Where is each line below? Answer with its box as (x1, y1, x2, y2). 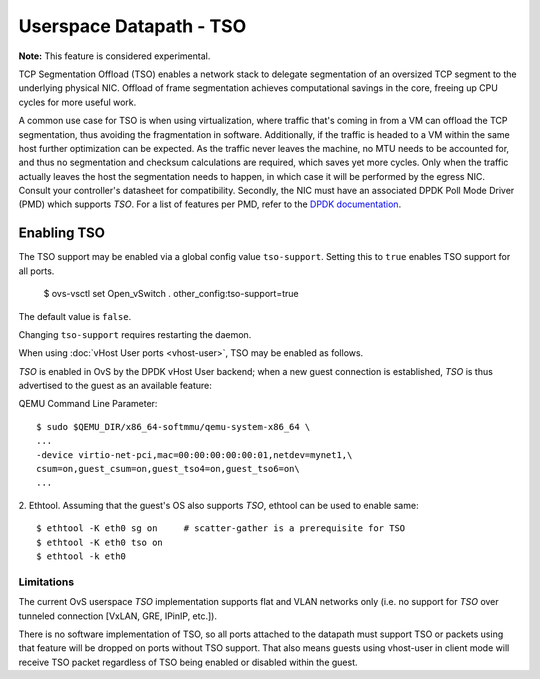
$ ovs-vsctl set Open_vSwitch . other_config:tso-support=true (43, 288, 299, 300)
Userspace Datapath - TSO (18, 15, 247, 37)
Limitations (18, 575, 75, 589)
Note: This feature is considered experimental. (18, 50, 211, 62)
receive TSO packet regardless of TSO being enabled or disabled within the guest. (18, 656, 359, 668)
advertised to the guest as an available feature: (18, 380, 212, 392)
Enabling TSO (18, 225, 105, 242)
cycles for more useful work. (18, 96, 137, 108)
